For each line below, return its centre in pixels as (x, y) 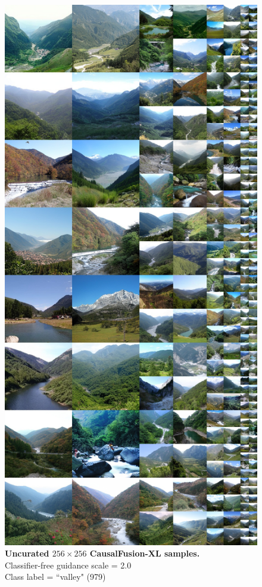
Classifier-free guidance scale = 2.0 (68, 565)
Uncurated (27, 553)
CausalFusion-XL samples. (145, 553)
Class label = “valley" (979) (55, 577)
